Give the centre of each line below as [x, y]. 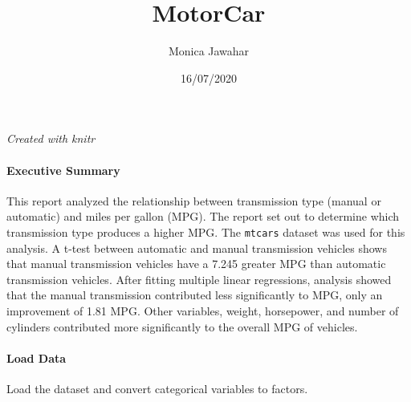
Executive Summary [63, 170]
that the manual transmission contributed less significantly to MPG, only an [195, 295]
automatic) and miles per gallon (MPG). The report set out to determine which [203, 216]
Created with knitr [51, 138]
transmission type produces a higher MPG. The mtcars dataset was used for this [206, 231]
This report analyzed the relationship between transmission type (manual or [194, 200]
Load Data [37, 357]
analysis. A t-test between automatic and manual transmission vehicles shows [197, 248]
